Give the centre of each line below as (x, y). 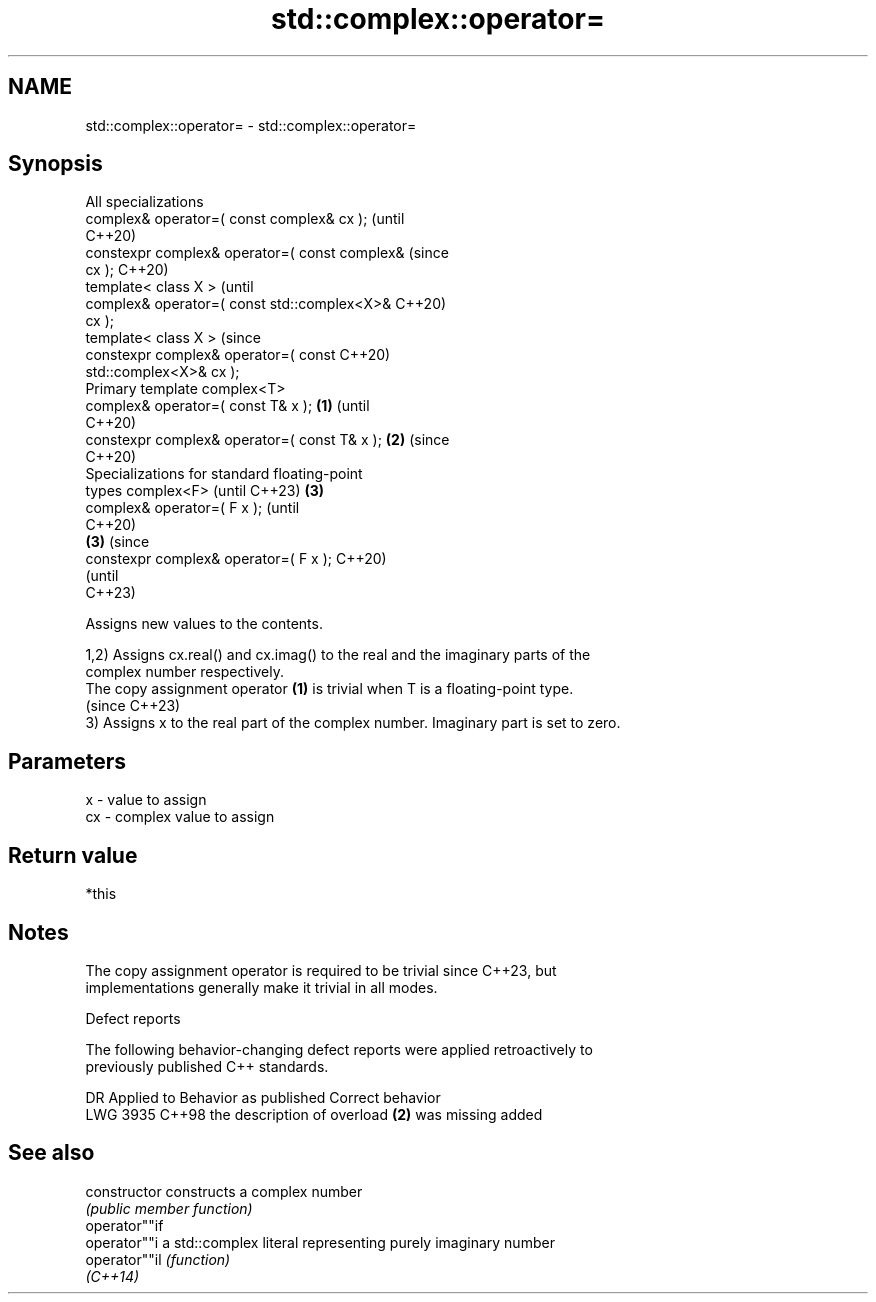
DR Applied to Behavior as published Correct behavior (263, 1097)
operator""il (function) (158, 1259)
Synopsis (55, 164)
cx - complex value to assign (180, 817)
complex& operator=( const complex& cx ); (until (245, 219)
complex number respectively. (184, 672)
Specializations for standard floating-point (224, 474)
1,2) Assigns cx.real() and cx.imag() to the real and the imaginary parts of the (338, 655)
